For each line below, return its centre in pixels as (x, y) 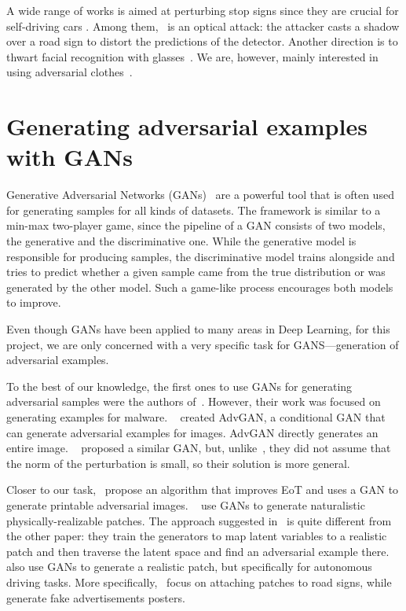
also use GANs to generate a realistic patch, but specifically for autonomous (189, 567)
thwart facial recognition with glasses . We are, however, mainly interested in (192, 56)
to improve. (34, 302)
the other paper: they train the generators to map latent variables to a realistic (197, 536)
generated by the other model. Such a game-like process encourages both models (200, 287)
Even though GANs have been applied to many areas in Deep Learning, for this (198, 329)
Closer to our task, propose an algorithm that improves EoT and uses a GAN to (203, 490)
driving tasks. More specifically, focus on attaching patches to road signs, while (199, 582)
